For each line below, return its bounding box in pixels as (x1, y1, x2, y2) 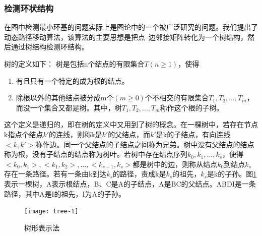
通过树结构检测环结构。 (11, 41, 89, 52)
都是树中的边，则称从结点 (133, 158, 218, 169)
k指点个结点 (4, 129, 43, 139)
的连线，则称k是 (49, 129, 102, 139)
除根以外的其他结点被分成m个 (16, 92, 114, 103)
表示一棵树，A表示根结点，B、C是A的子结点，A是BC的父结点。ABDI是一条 (4, 178, 256, 189)
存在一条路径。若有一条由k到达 (4, 168, 107, 179)
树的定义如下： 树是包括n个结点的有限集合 (4, 58, 145, 69)
